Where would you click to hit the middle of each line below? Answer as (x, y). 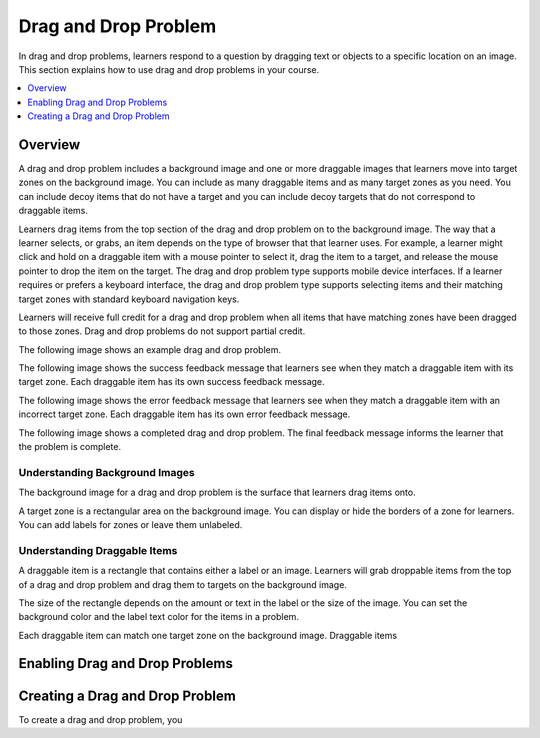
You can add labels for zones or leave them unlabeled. (130, 524)
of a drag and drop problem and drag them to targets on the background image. (182, 584)
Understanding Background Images (106, 472)
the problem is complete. (70, 447)
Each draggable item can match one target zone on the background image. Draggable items (208, 635)
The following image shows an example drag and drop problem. (150, 349)
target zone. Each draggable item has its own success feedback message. (171, 382)
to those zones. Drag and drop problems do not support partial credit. (162, 331)
